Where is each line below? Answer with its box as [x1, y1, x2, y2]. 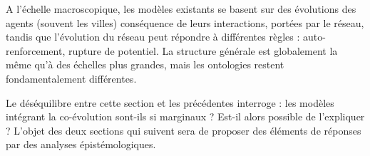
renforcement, [6, 43, 66, 58]
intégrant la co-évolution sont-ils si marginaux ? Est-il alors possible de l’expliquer [6, 109, 365, 124]
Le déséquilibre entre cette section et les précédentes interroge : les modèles [6, 95, 334, 110]
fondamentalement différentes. [6, 71, 137, 85]
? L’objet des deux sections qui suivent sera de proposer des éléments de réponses [6, 123, 361, 137]
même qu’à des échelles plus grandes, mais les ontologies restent [6, 57, 284, 72]
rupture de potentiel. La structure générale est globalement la [68, 43, 338, 58]
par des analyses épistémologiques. [6, 137, 156, 152]
